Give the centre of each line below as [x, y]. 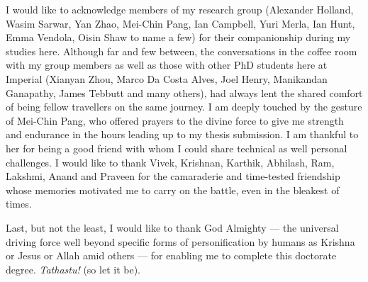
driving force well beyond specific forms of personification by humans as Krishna [180, 241]
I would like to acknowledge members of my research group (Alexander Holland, [180, 9]
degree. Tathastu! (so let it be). [73, 269]
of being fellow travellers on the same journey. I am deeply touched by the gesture [184, 107]
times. [19, 204]
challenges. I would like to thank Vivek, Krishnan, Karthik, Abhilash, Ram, [170, 162]
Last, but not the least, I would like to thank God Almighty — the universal [172, 227]
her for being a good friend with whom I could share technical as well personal [177, 148]
